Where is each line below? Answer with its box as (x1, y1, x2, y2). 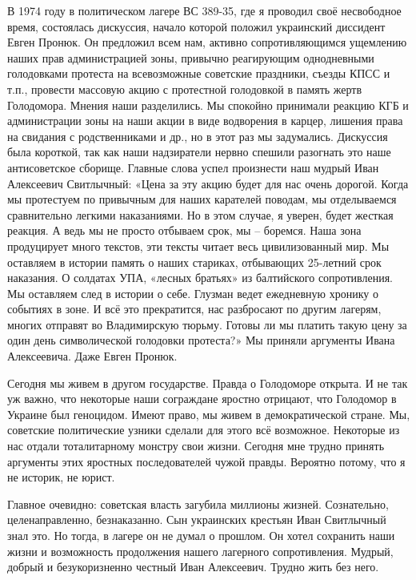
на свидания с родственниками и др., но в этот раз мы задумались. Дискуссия (7, 127, 388, 144)
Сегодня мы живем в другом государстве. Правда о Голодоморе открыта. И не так (7, 374, 408, 391)
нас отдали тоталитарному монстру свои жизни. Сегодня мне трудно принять (7, 437, 385, 454)
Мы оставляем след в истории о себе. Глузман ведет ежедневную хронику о (7, 284, 378, 301)
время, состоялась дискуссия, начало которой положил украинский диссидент (7, 18, 386, 34)
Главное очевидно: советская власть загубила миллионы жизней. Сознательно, (7, 495, 389, 512)
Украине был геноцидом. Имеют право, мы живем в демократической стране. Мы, (7, 405, 410, 422)
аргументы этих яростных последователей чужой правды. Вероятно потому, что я (7, 453, 406, 469)
